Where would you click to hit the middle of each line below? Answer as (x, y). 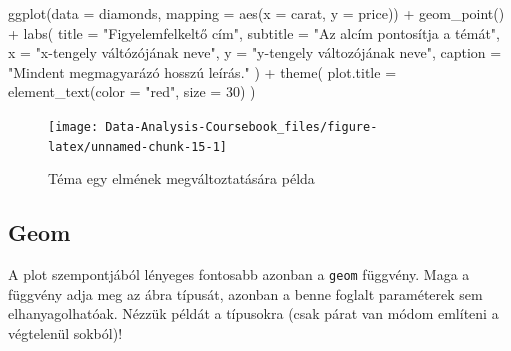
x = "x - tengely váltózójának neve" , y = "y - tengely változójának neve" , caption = (255, 52)
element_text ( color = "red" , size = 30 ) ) (132, 91)
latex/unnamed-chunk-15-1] (137, 146)
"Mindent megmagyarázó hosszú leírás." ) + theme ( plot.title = (202, 71)
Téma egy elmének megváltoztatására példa (181, 178)
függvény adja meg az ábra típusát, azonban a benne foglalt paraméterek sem (245, 293)
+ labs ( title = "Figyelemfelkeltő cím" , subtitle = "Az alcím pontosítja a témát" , (254, 32)
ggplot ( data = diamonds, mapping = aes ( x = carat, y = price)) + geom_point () (256, 13)
